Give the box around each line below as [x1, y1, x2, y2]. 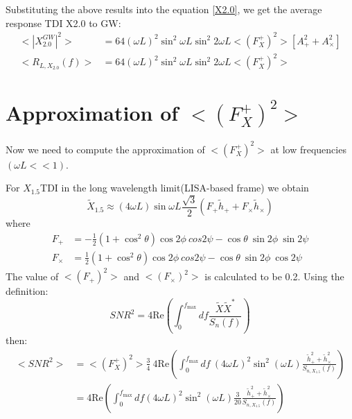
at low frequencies [270, 142, 346, 156]
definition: [6, 284, 49, 298]
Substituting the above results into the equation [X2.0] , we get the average [6, 2, 322, 16]
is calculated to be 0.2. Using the [204, 268, 344, 283]
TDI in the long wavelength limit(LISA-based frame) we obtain [40, 180, 309, 195]
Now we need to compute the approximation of [6, 142, 205, 156]
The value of [6, 268, 59, 283]
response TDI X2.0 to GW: [6, 15, 121, 30]
